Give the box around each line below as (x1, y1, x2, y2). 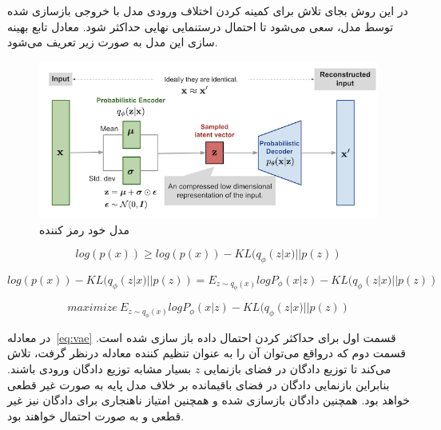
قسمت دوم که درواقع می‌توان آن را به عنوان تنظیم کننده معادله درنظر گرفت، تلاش (7, 344, 406, 361)
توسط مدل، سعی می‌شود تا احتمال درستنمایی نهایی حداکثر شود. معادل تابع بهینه (7, 18, 394, 34)
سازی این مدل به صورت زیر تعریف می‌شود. (7, 34, 218, 50)
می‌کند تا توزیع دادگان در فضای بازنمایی (204, 360, 391, 377)
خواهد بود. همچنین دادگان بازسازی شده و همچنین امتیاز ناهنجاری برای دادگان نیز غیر (7, 392, 410, 408)
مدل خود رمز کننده (39, 221, 129, 237)
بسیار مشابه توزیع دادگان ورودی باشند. (7, 360, 192, 377)
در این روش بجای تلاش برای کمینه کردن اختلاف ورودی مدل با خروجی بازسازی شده (7, 2, 408, 18)
